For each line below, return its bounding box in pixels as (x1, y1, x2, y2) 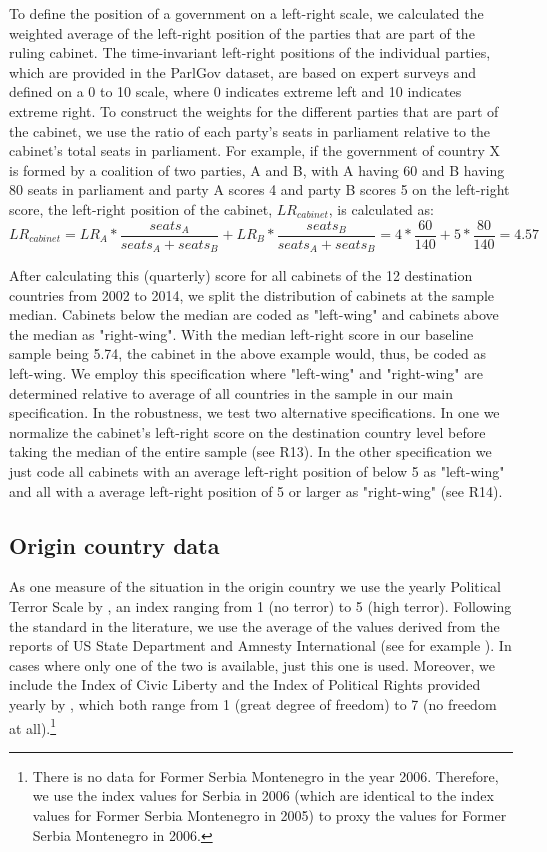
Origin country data (9, 529, 220, 560)
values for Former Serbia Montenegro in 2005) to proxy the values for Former (32, 804, 507, 825)
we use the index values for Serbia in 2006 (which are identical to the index (32, 785, 494, 806)
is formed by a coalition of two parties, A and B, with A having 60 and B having (9, 159, 505, 180)
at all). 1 (9, 714, 57, 738)
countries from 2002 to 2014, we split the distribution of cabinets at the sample (9, 284, 495, 305)
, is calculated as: (328, 198, 434, 219)
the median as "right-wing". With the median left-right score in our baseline (9, 323, 474, 344)
